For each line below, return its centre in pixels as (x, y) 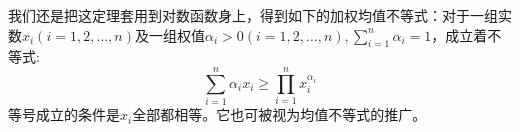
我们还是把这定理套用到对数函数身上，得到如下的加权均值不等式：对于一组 (253, 15)
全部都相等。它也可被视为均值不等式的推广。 (279, 114)
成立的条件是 (77, 114)
